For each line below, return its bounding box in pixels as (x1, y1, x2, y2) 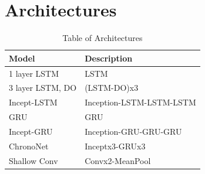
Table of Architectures (62, 32, 143, 44)
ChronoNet (9, 139, 49, 152)
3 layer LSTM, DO (9, 81, 77, 94)
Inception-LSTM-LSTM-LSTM (85, 96, 196, 108)
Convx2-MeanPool (85, 154, 151, 166)
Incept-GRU (9, 125, 53, 137)
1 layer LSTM (9, 67, 59, 79)
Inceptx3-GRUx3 (85, 139, 146, 152)
